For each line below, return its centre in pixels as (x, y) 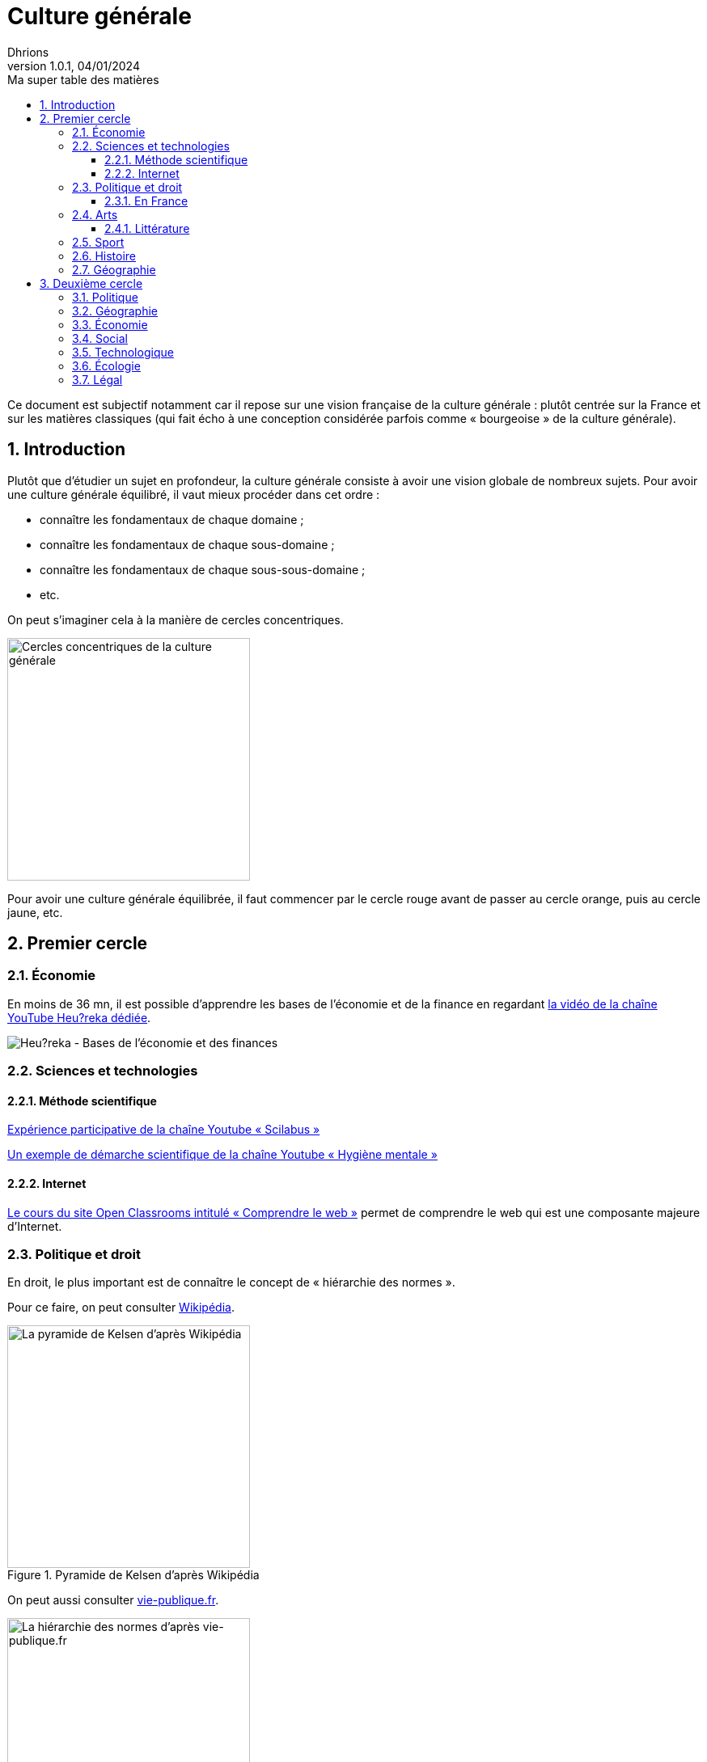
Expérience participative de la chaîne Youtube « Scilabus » (164, 1130)
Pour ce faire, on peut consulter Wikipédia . (121, 1308)
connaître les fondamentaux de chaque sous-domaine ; (187, 544)
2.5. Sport (98, 242)
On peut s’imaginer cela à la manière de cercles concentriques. (176, 619)
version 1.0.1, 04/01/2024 (74, 65)
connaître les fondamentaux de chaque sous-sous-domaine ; (203, 569)
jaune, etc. (35, 912)
